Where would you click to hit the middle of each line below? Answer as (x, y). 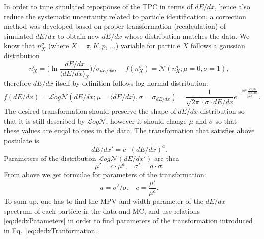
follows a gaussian (218, 45)
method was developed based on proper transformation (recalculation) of (115, 26)
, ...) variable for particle (143, 45)
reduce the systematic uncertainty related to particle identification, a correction (125, 16)
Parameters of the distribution (50, 158)
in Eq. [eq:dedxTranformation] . (52, 230)
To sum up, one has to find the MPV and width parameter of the (104, 201)
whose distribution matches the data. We (187, 36)
